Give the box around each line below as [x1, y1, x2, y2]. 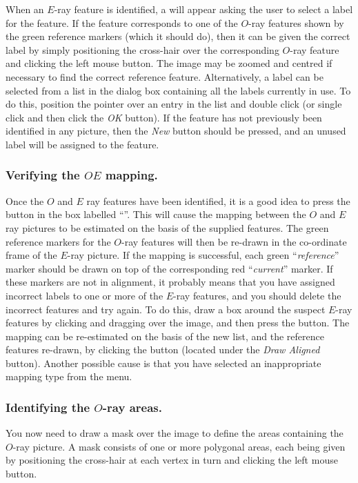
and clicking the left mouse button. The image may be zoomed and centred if [6, 56, 332, 70]
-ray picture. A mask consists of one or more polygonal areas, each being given [12, 439, 346, 453]
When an [6, 2, 44, 16]
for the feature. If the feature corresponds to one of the [6, 15, 238, 30]
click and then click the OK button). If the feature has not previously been [6, 110, 322, 124]
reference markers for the [6, 234, 111, 248]
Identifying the [6, 398, 90, 415]
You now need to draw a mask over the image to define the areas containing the [6, 426, 344, 440]
